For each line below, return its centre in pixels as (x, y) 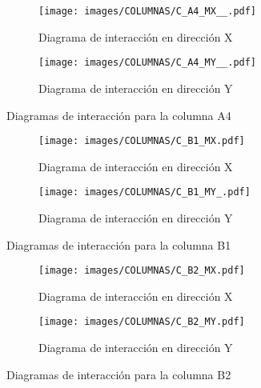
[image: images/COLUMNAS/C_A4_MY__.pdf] (148, 63)
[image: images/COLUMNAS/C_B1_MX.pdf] (142, 141)
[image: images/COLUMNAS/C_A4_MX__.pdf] (148, 11)
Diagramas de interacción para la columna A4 (119, 115)
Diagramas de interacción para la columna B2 (119, 374)
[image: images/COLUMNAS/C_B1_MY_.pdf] (145, 192)
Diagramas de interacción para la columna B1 (119, 244)
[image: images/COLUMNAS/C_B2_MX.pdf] (142, 271)
